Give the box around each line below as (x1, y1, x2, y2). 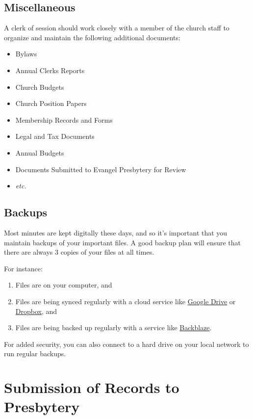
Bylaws (15, 49, 37, 59)
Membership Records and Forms (15, 114, 113, 125)
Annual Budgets (15, 147, 64, 157)
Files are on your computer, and (15, 280, 112, 290)
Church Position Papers (15, 98, 87, 108)
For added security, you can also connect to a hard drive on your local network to (4, 339, 249, 349)
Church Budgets (15, 81, 64, 92)
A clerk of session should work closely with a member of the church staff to (4, 23, 229, 33)
